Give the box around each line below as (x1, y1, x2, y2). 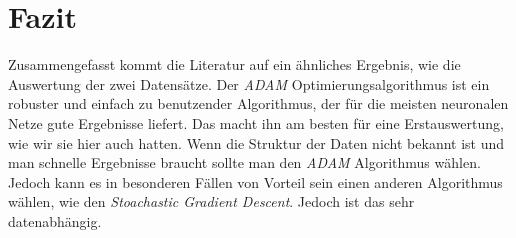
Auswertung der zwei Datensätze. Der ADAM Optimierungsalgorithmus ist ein (8, 73, 490, 94)
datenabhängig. (8, 210, 102, 231)
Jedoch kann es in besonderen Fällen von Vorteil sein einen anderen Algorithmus (8, 171, 503, 192)
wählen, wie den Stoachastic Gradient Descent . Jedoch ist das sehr (8, 191, 415, 212)
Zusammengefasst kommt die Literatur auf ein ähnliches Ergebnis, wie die (8, 54, 461, 75)
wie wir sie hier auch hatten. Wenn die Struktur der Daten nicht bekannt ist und (8, 132, 505, 153)
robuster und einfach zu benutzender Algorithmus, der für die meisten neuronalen (8, 93, 509, 114)
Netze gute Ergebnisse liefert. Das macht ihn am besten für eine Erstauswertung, (8, 112, 504, 133)
